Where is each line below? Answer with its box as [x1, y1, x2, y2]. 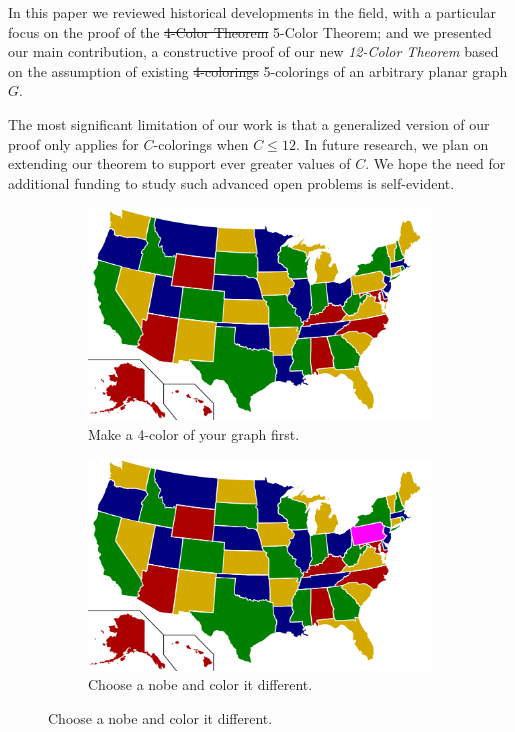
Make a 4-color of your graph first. [88, 423, 300, 444]
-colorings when [153, 133, 249, 154]
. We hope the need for [365, 153, 506, 174]
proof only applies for [8, 133, 139, 154]
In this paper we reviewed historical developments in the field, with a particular [8, 2, 497, 22]
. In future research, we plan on [295, 133, 489, 154]
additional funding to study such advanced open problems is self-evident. [8, 172, 455, 193]
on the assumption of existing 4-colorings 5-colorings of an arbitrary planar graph [8, 60, 508, 81]
